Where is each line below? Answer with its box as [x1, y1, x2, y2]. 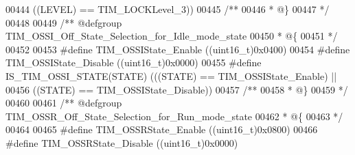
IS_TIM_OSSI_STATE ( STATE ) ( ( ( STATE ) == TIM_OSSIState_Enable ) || [5, 68, 337, 83]
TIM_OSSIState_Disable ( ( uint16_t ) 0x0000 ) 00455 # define [5, 55, 262, 70]
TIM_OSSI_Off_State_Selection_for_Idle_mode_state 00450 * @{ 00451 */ [5, 29, 338, 43]
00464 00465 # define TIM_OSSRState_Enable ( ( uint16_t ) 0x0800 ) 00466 [5, 122, 318, 137]
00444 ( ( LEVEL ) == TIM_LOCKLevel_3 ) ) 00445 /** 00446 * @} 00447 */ [5, 2, 330, 16]
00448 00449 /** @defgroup [5, 15, 122, 29]
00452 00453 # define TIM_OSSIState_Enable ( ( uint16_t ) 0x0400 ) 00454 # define [5, 42, 350, 56]
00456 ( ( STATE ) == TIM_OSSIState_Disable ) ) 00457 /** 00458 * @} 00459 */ [5, 82, 348, 96]
